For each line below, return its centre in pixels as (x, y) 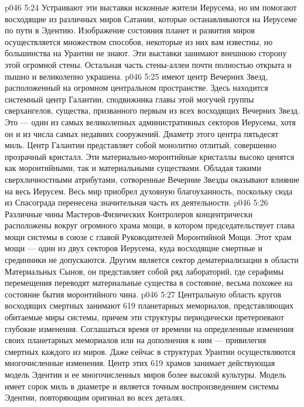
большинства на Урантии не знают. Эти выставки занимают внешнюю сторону (146, 53)
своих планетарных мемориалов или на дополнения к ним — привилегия (136, 340)
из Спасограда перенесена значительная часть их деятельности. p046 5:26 (136, 202)
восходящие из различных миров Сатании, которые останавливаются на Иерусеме (151, 18)
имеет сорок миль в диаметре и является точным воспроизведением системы (142, 386)
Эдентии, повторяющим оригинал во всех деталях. (95, 397)
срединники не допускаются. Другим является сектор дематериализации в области (152, 260)
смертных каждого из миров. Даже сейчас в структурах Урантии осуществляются (150, 351)
